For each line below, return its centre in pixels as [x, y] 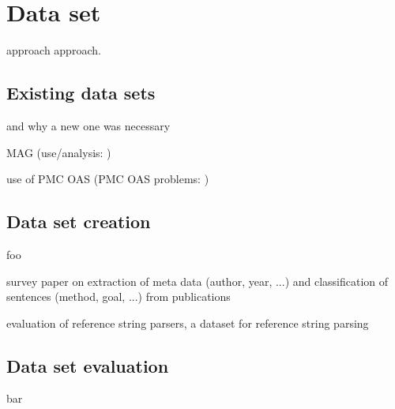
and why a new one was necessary [88, 125]
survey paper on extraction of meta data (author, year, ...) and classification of [197, 281]
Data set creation [79, 221]
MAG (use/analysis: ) [59, 152]
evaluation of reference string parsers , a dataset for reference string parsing [188, 323]
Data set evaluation [88, 365]
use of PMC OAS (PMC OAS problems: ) [108, 179]
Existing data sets [81, 93]
